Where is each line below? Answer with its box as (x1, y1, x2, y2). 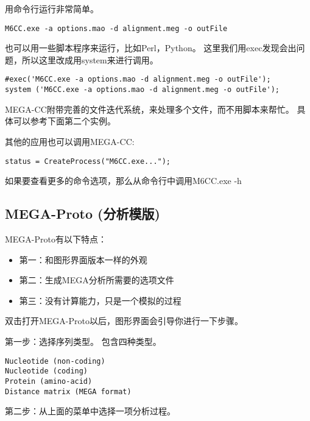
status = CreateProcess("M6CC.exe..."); (5, 157, 171, 166)
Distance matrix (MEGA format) (5, 387, 132, 396)
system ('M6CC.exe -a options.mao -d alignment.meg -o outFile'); (5, 85, 280, 94)
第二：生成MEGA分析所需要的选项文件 (19, 274, 174, 286)
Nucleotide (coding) (5, 367, 88, 376)
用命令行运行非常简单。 (5, 2, 99, 15)
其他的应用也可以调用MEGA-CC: (5, 135, 135, 147)
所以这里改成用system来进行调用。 (21, 53, 158, 66)
